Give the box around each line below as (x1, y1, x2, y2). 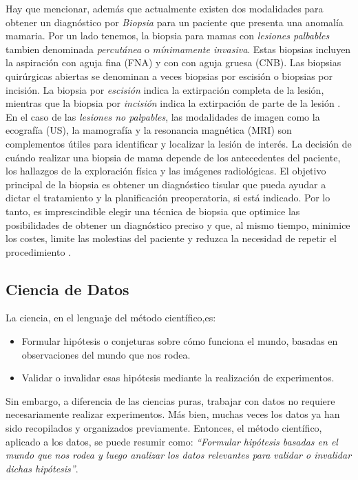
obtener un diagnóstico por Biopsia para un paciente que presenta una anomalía (6, 14, 344, 29)
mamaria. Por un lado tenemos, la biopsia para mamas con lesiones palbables (6, 28, 330, 43)
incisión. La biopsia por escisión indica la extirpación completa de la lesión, (6, 82, 324, 97)
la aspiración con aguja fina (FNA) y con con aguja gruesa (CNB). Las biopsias (6, 55, 341, 70)
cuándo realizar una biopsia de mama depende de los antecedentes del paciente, (6, 150, 341, 164)
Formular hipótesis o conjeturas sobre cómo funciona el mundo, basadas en (21, 334, 338, 348)
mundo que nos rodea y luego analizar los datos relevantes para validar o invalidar (6, 448, 352, 462)
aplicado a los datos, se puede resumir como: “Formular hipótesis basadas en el (6, 434, 338, 448)
